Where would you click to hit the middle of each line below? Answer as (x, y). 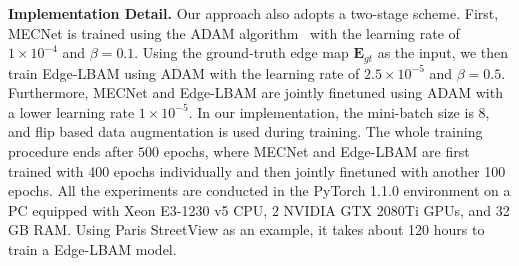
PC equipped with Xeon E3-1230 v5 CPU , (138, 209)
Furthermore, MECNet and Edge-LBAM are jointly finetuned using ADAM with (255, 92)
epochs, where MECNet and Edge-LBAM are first (316, 151)
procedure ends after (71, 151)
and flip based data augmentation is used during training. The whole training (245, 131)
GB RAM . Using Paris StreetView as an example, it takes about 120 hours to (246, 229)
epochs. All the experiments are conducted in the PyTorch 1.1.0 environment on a (259, 190)
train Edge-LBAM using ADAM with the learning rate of (184, 72)
